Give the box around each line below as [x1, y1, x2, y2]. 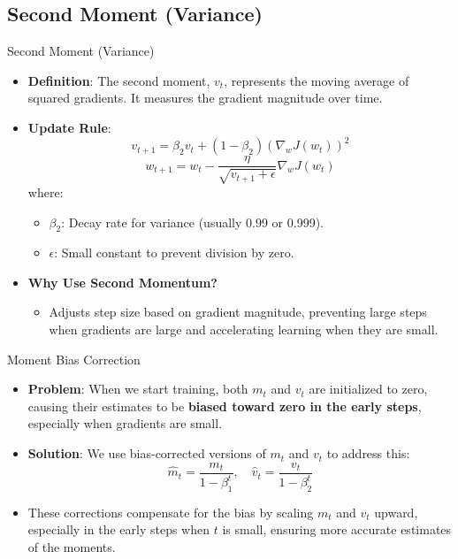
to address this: [326, 444, 410, 463]
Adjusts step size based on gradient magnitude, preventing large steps [49, 302, 427, 321]
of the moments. [27, 538, 116, 556]
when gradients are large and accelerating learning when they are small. [49, 320, 439, 339]
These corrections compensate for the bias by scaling [27, 502, 314, 521]
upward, [374, 502, 418, 521]
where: [27, 182, 64, 201]
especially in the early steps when [27, 520, 210, 539]
